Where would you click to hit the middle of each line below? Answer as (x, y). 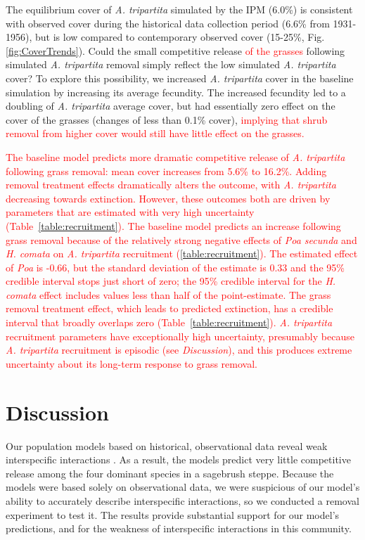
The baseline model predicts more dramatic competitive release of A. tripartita (175, 156)
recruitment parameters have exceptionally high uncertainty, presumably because (180, 336)
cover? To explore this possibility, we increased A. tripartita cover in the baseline (180, 78)
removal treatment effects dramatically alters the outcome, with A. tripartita (171, 185)
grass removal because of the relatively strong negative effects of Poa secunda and (181, 239)
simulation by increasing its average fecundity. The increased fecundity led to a (176, 92)
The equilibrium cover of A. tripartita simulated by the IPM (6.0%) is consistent (179, 9)
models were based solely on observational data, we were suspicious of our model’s (183, 487)
